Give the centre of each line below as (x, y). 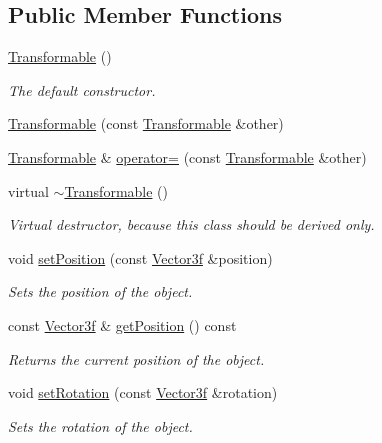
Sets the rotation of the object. (100, 425)
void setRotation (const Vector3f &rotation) (143, 392)
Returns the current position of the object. (136, 358)
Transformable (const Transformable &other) (146, 123)
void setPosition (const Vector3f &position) (140, 257)
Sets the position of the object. (100, 291)
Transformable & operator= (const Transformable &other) (187, 156)
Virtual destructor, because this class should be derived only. (191, 224)
